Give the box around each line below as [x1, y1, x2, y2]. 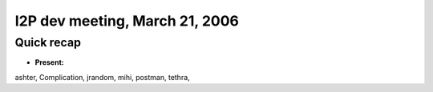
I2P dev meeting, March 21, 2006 [14, 12, 240, 30]
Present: [34, 58, 64, 67]
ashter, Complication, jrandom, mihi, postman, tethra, [14, 72, 190, 82]
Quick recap [14, 35, 82, 50]
